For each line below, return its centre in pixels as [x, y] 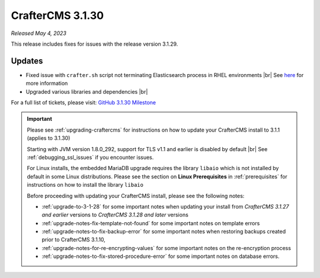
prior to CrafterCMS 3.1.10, [74, 239]
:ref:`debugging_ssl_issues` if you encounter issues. [90, 157]
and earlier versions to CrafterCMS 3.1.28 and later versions [115, 215]
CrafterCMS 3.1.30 [57, 15]
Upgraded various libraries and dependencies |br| [87, 91]
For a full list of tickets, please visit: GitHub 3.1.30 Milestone [84, 103]
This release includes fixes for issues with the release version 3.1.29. [95, 44]
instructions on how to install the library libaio [85, 185]
